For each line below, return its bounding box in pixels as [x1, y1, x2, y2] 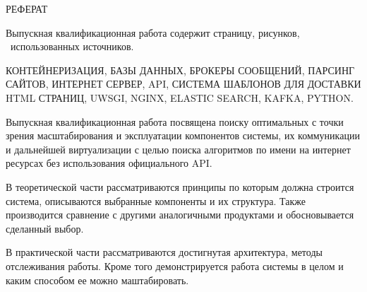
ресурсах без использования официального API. [6, 156, 212, 170]
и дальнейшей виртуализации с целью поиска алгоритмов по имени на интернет [6, 141, 351, 156]
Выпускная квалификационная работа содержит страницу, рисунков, [6, 25, 300, 40]
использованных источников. [10, 39, 134, 54]
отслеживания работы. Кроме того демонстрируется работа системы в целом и [6, 258, 344, 273]
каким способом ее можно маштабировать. [6, 272, 189, 287]
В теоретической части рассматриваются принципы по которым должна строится [6, 179, 354, 194]
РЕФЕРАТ [6, 1, 48, 16]
